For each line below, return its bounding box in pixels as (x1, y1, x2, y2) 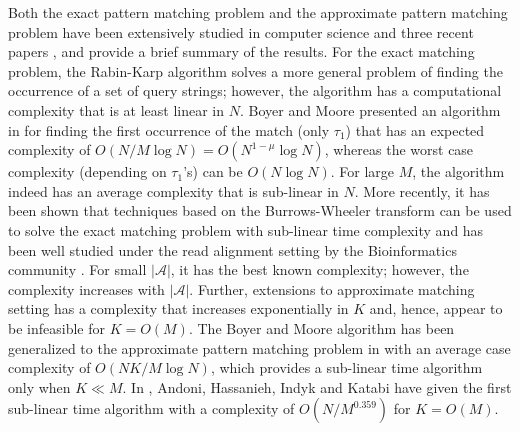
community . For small (8, 259, 147, 280)
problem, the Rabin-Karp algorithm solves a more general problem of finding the (8, 60, 503, 81)
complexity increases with (8, 278, 165, 299)
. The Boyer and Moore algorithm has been (188, 317, 455, 338)
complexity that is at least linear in (8, 99, 225, 120)
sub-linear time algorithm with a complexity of (8, 398, 295, 419)
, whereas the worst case (324, 139, 474, 160)
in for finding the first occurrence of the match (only (8, 119, 330, 140)
